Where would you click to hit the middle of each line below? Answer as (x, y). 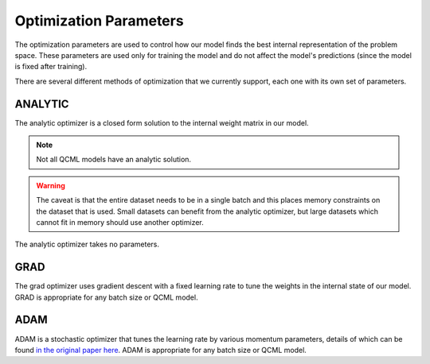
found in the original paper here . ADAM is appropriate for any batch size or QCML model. (160, 350)
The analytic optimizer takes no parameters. (87, 244)
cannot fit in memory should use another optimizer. (120, 222)
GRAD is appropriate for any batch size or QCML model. (106, 297)
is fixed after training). (51, 67)
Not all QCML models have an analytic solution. (113, 160)
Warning (51, 185)
